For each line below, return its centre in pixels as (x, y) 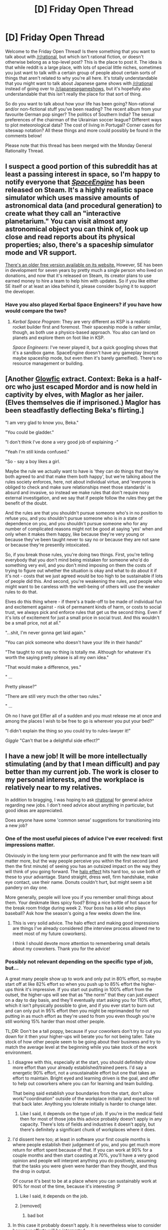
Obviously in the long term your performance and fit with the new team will (82, 855)
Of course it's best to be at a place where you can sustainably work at (84, 1181)
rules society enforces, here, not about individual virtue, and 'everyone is (80, 482)
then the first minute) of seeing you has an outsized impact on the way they (83, 866)
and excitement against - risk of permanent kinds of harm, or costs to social (83, 607)
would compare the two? (36, 311)
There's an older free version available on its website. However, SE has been (84, 265)
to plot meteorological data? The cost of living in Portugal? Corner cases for (83, 125)
